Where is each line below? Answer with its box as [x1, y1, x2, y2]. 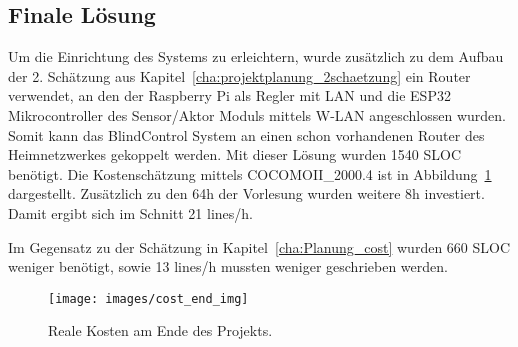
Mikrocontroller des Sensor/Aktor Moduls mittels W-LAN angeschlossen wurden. [8, 104, 506, 125]
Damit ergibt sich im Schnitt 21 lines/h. [8, 202, 253, 223]
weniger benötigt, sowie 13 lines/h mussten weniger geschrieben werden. [8, 256, 448, 277]
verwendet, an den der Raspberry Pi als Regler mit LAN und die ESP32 [8, 85, 451, 106]
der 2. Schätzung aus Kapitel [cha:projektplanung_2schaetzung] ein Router [8, 65, 471, 86]
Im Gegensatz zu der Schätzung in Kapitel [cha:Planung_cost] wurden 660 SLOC [8, 236, 511, 257]
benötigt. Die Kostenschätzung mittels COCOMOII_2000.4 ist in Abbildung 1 [8, 163, 492, 184]
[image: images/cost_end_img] [48, 291, 249, 306]
